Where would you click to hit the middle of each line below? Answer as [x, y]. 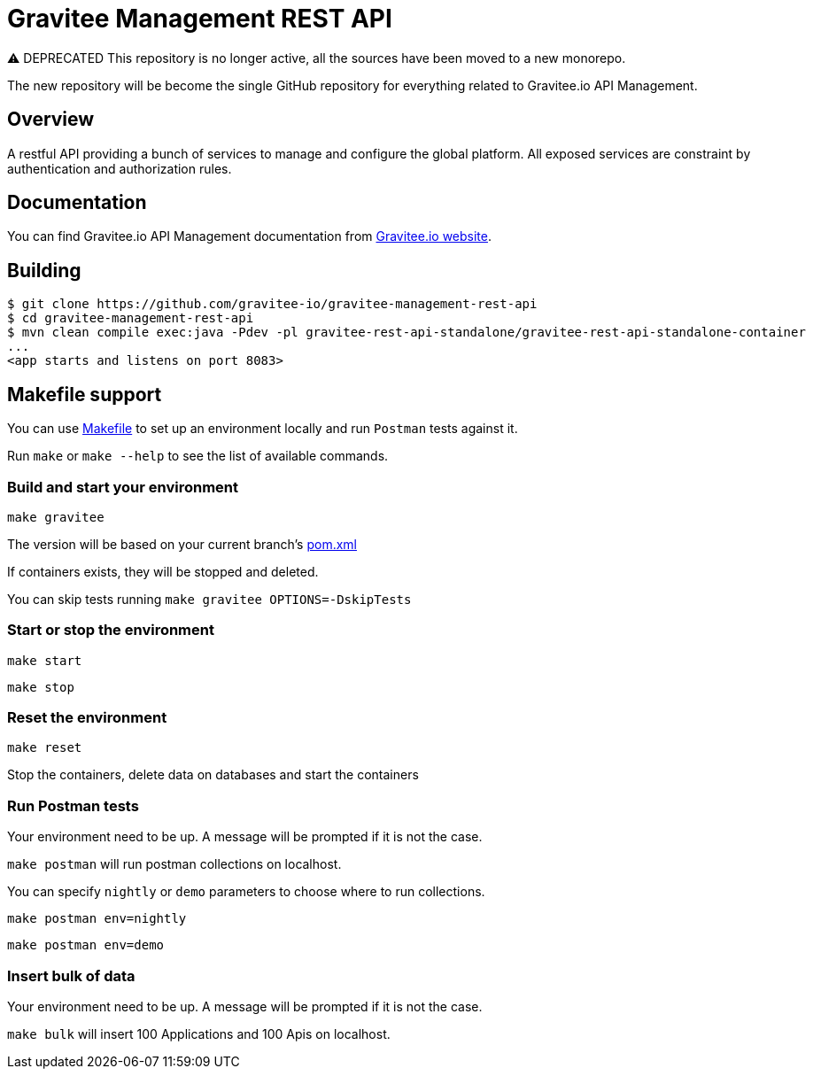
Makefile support [85, 394]
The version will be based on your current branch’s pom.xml [182, 544]
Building [44, 270]
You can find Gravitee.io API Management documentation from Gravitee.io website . [250, 236]
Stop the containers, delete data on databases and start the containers [213, 775]
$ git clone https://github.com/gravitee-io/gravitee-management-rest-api [272, 304]
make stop [41, 687]
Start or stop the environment [111, 630]
